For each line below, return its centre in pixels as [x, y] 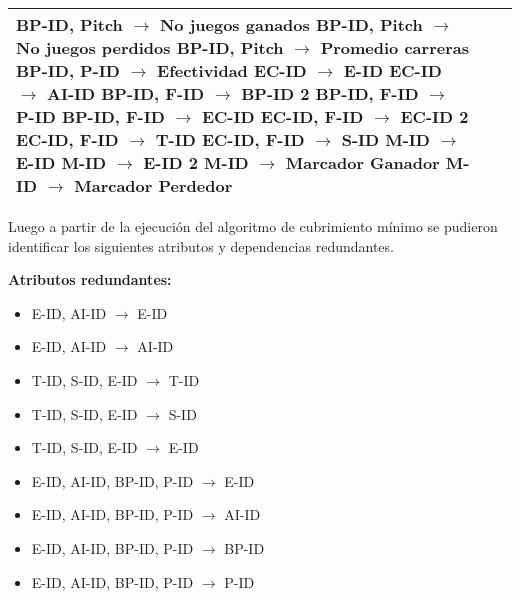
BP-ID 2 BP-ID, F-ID [330, 93]
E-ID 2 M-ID [196, 162]
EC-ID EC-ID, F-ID [282, 116]
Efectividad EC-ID [232, 70]
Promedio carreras [394, 47]
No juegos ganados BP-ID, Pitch [291, 24]
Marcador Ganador [362, 162]
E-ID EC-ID [392, 70]
